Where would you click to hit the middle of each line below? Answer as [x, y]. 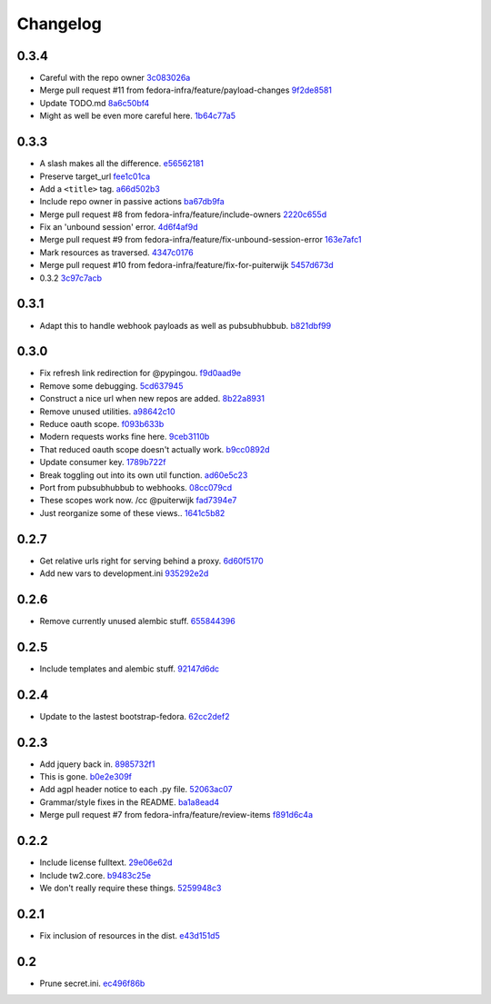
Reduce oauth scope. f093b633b [102, 424]
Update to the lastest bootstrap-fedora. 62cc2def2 [135, 716]
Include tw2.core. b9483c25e [95, 875]
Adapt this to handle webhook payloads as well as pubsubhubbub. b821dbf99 [185, 325]
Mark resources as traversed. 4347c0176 [117, 252]
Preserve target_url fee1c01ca [95, 176]
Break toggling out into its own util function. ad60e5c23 [144, 475]
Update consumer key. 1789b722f [103, 462]
